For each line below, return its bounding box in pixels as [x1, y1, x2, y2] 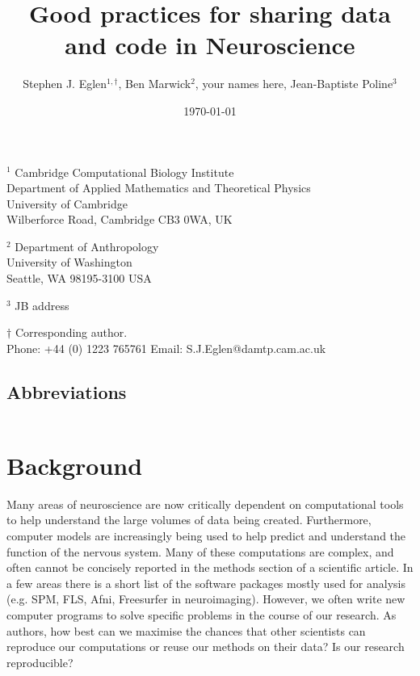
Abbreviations [6, 379, 127, 404]
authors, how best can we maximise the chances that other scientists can [6, 622, 366, 639]
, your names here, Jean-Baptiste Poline [195, 75, 393, 92]
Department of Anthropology [15, 237, 159, 254]
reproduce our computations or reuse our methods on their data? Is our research [6, 638, 405, 655]
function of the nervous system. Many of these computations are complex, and [6, 543, 394, 560]
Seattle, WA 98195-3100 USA [6, 270, 152, 287]
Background [6, 448, 143, 481]
